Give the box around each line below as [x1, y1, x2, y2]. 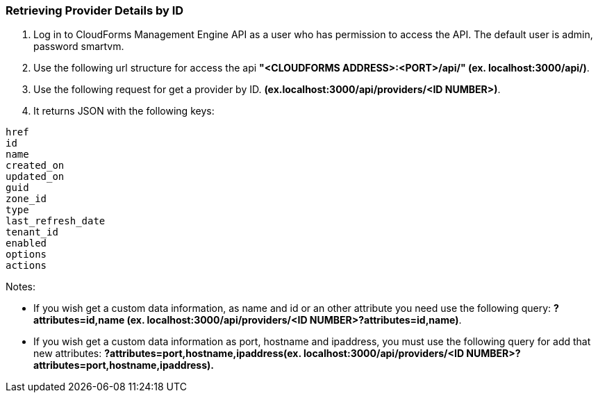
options [6, 249, 47, 260]
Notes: [6, 281, 35, 293]
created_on [6, 160, 65, 172]
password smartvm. [33, 40, 124, 53]
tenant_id [6, 226, 58, 238]
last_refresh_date [6, 215, 106, 227]
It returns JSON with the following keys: [33, 105, 215, 117]
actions [6, 260, 47, 272]
